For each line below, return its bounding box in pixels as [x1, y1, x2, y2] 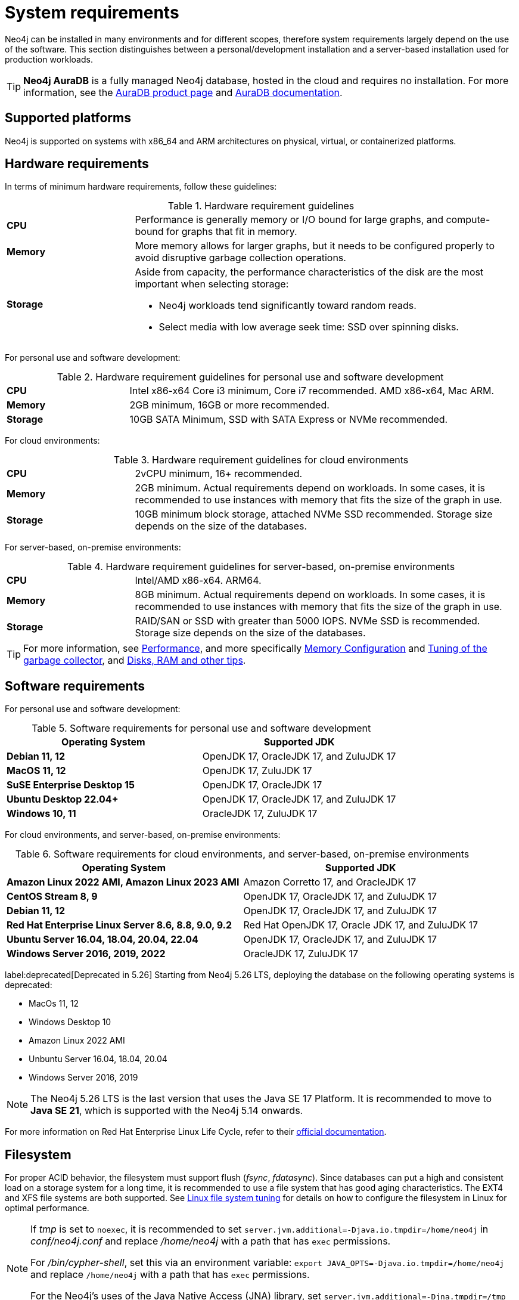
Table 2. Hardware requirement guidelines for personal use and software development [57, 371, 444, 383]
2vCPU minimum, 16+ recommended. [135, 468, 303, 480]
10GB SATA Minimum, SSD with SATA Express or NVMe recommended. [129, 413, 448, 426]
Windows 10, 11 [7, 807, 76, 820]
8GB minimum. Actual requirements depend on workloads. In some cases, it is [135, 589, 486, 601]
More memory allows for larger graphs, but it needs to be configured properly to [135, 240, 495, 252]
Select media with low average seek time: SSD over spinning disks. [159, 321, 459, 333]
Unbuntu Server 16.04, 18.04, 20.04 [29, 1054, 167, 1064]
